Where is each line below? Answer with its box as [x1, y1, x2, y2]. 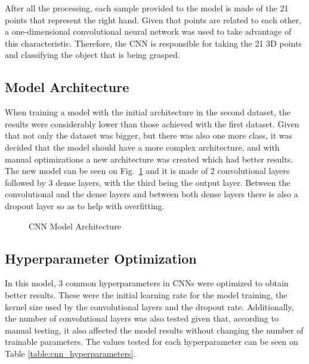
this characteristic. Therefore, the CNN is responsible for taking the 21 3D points [5, 36, 302, 49]
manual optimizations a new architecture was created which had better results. [5, 152, 293, 165]
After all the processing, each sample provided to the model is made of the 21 [5, 2, 289, 14]
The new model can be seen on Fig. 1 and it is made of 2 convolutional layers [5, 164, 290, 177]
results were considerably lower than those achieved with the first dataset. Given [5, 117, 299, 130]
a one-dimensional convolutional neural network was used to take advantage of [5, 25, 292, 38]
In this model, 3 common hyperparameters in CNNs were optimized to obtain [5, 277, 289, 289]
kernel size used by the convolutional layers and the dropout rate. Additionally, [5, 300, 294, 313]
